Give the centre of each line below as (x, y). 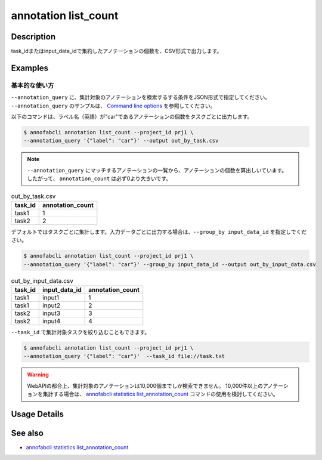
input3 (51, 313)
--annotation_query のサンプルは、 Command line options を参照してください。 (113, 106)
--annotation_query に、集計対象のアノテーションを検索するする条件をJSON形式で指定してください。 (141, 97)
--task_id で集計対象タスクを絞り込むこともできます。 (80, 332)
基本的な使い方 (32, 85)
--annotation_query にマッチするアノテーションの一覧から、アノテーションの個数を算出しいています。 (157, 170)
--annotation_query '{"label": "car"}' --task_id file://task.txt (124, 356)
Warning (38, 375)
